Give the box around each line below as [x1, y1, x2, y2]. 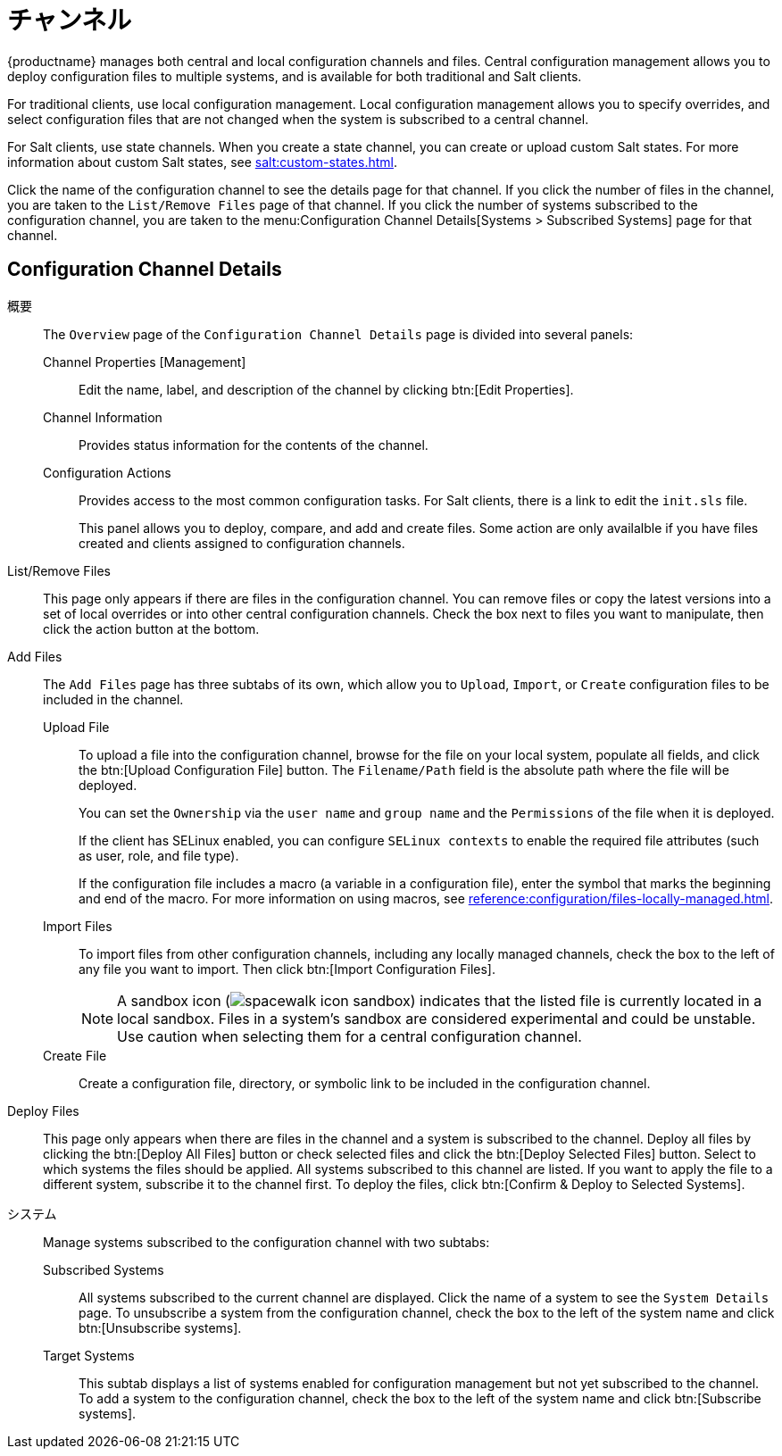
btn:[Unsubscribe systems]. [79, 1319, 242, 1335]
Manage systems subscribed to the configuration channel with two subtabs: [43, 1234, 490, 1250]
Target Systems [43, 1347, 135, 1363]
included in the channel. [43, 691, 184, 707]
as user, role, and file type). [79, 847, 239, 863]
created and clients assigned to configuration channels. [79, 535, 405, 551]
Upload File [43, 719, 110, 735]
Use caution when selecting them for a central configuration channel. [117, 1027, 582, 1045]
